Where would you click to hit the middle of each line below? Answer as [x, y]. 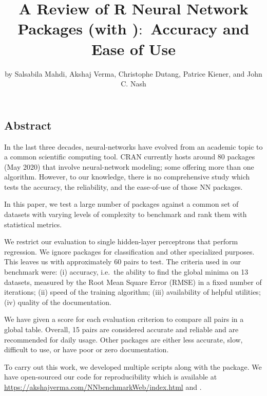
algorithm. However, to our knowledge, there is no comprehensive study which [127, 177]
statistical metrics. [33, 224]
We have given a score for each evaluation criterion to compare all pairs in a [124, 319]
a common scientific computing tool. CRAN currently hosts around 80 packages [130, 157]
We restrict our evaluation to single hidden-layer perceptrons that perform [121, 241]
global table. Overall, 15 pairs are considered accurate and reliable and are [121, 329]
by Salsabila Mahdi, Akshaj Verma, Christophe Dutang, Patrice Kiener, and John [133, 73]
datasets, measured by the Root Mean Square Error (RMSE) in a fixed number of [133, 282]
